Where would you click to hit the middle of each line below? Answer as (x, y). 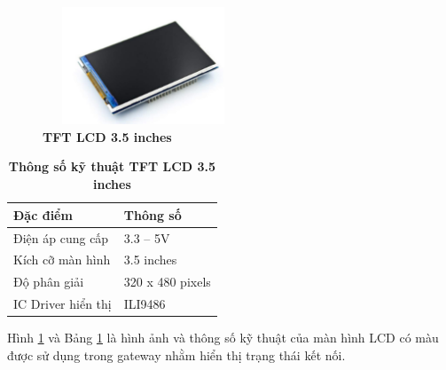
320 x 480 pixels (167, 282)
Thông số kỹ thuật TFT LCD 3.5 (112, 166)
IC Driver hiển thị (63, 304)
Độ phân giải (49, 282)
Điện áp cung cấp (61, 237)
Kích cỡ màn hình (62, 260)
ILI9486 (145, 304)
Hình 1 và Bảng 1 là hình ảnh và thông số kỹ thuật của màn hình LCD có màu (223, 338)
